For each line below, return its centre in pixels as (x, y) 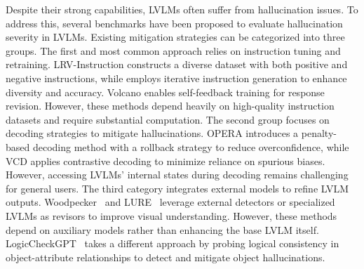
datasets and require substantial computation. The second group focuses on (168, 119)
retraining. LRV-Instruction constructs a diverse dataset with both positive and (177, 64)
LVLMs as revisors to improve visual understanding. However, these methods (171, 215)
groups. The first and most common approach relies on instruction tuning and (173, 50)
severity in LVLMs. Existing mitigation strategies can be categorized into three (175, 37)
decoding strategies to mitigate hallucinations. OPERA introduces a (152, 133)
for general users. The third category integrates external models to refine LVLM (177, 188)
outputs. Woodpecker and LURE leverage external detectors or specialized (170, 202)
